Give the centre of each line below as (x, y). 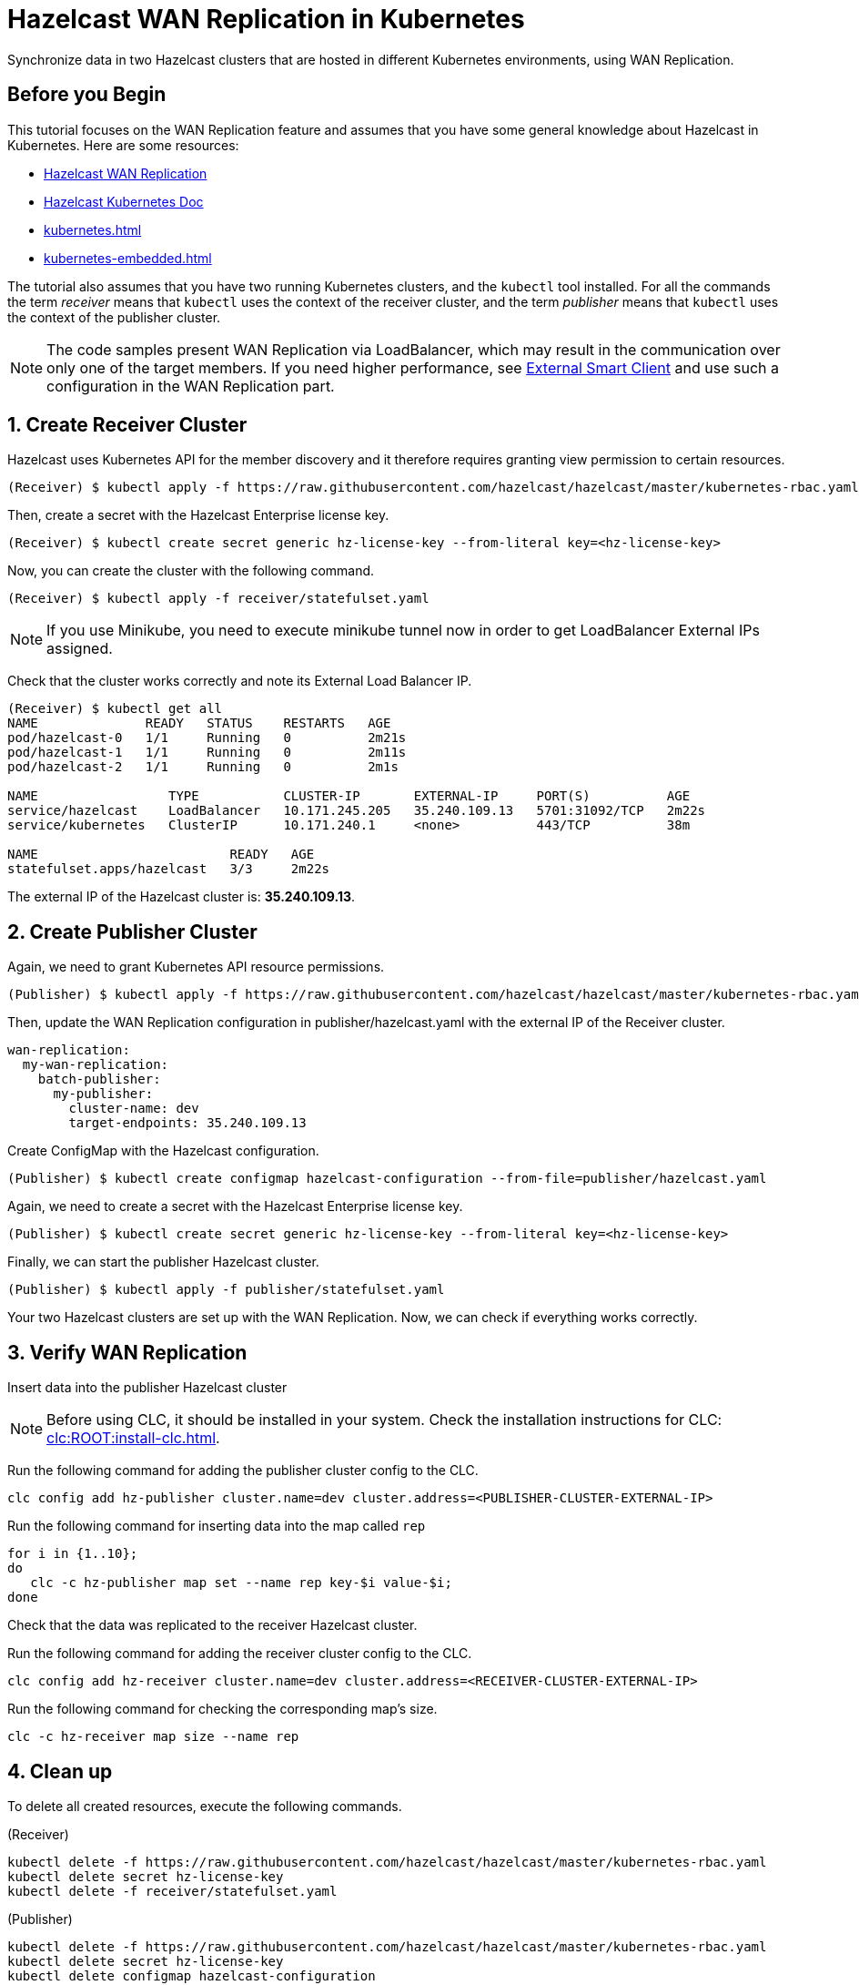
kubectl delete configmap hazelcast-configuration (192, 1975)
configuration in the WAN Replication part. (191, 386)
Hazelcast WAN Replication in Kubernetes (266, 19)
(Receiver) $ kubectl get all (115, 709)
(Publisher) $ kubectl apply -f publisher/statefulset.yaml (226, 1290)
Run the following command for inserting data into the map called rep (217, 1526)
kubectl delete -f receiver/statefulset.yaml (172, 1891)
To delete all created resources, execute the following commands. (205, 1806)
